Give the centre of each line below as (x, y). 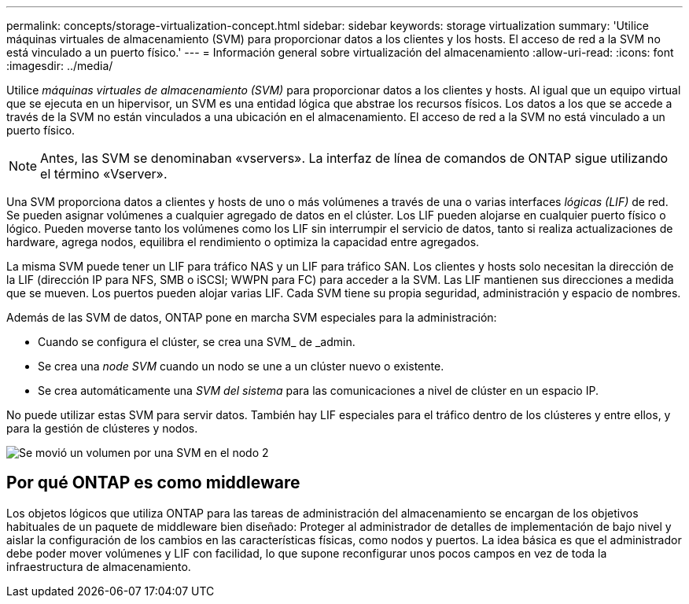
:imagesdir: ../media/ (60, 66)
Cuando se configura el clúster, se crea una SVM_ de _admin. (197, 342)
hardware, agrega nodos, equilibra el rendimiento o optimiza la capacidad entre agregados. (243, 242)
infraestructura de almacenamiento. (99, 566)
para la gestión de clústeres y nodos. (102, 428)
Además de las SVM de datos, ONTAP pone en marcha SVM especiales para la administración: (252, 317)
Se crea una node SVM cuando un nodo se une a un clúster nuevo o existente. (241, 366)
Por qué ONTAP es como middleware (153, 483)
